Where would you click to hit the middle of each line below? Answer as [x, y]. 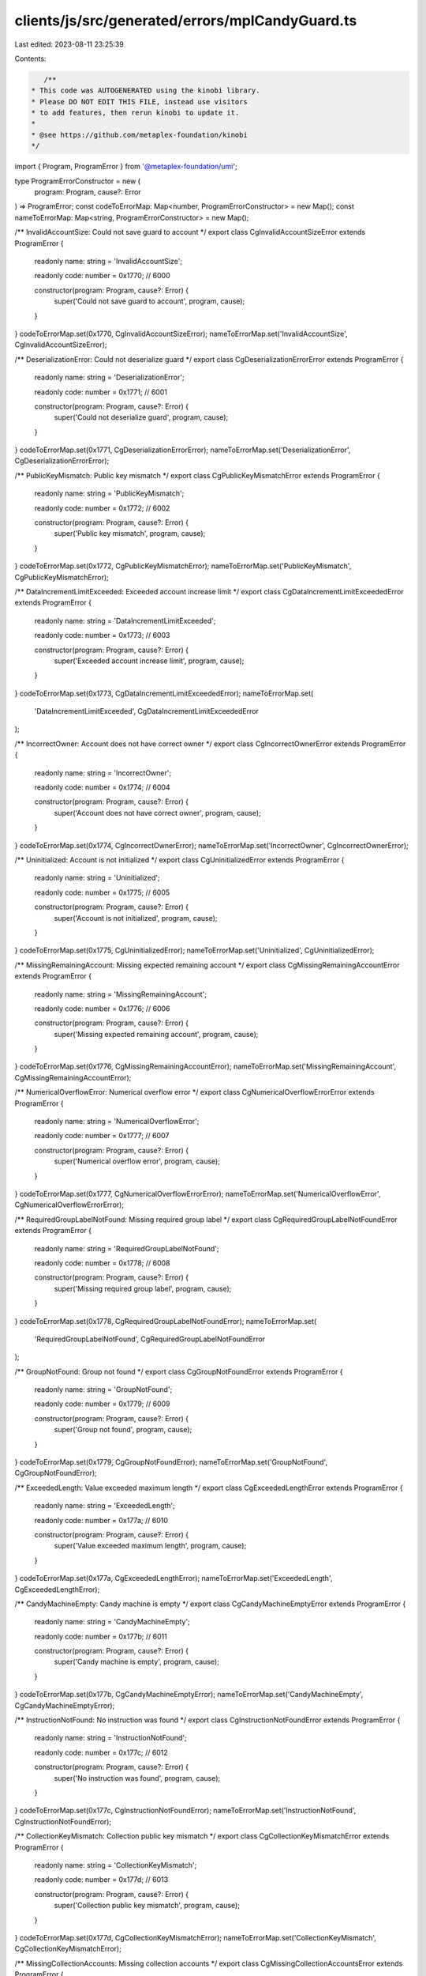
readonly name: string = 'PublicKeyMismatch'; [109, 493]
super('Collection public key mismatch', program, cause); [147, 1906]
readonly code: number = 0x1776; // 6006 [102, 1009]
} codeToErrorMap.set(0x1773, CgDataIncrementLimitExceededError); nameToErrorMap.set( [164, 693]
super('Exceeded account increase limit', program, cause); [149, 661]
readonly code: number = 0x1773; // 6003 [102, 635]
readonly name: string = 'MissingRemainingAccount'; [120, 994]
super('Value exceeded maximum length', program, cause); [150, 1546]
